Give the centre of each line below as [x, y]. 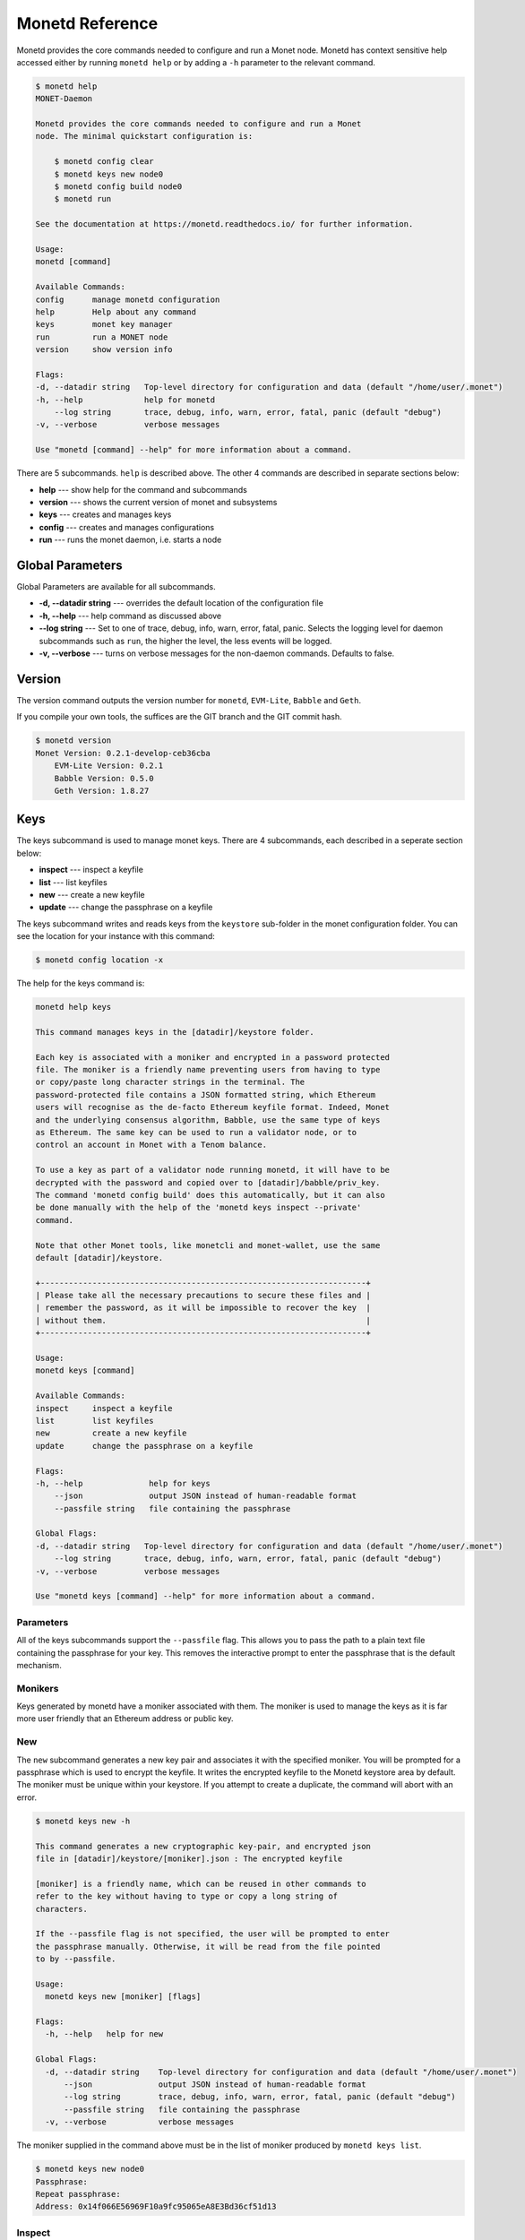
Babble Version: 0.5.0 [104, 778]
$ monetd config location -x [99, 960]
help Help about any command [116, 312]
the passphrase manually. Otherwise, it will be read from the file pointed [208, 1946]
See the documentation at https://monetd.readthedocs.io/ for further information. [224, 224]
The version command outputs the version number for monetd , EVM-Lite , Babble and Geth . [189, 700]
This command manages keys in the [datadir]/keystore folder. [175, 1032]
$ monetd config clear [104, 162]
